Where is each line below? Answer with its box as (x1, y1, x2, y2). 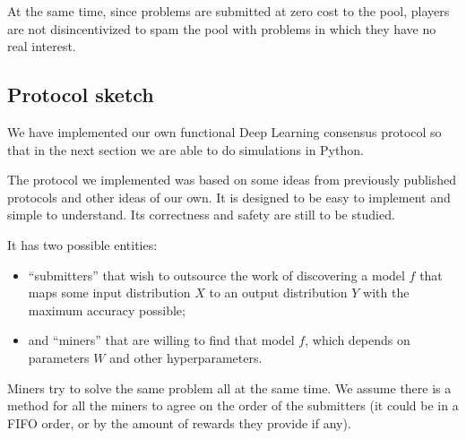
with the (363, 283, 410, 302)
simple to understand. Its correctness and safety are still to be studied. (7, 205, 395, 224)
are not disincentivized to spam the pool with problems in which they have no (7, 19, 436, 38)
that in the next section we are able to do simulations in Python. (7, 140, 364, 159)
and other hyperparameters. (109, 348, 263, 366)
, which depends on (305, 331, 410, 349)
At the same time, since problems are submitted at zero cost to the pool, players (7, 2, 450, 20)
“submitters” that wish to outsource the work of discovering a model (28, 265, 405, 284)
